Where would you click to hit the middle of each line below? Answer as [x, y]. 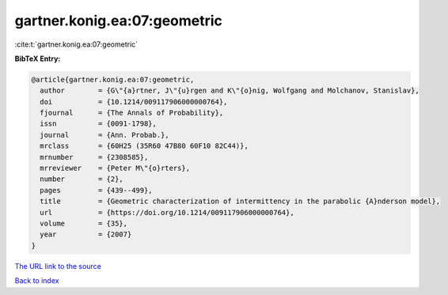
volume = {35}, [84, 223]
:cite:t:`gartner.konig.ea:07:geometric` [76, 44]
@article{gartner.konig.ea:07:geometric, [113, 79]
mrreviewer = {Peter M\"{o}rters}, [115, 168]
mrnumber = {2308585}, [94, 157]
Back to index [37, 281]
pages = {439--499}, [97, 190]
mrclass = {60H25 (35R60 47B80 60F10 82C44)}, [144, 146]
